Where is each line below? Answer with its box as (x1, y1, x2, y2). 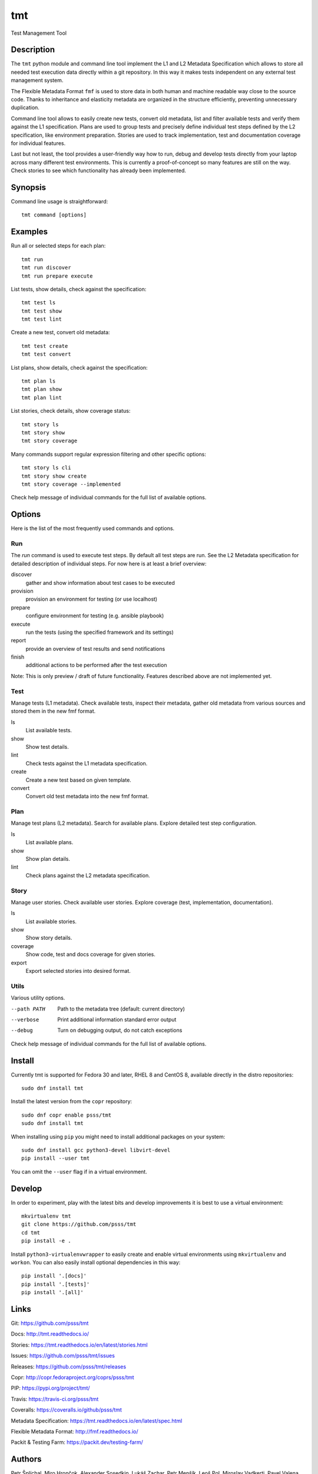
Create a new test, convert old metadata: (11, 329, 110, 336)
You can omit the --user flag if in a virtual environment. (11, 1168, 147, 1175)
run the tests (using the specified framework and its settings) (25, 629, 174, 636)
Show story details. (25, 935, 72, 942)
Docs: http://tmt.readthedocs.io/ (11, 1330, 90, 1338)
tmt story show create (21, 472, 87, 479)
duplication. (11, 104, 39, 111)
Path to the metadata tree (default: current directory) (57, 1005, 185, 1012)
